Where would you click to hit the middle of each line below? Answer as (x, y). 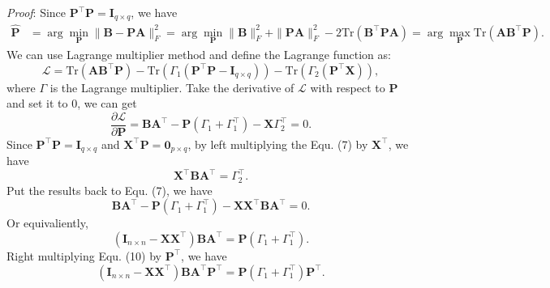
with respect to (348, 87)
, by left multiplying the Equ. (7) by (278, 144)
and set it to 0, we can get (72, 103)
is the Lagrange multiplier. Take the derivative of (172, 87)
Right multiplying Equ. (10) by (84, 255)
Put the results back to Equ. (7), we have (110, 190)
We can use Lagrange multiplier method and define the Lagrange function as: (199, 54)
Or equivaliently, (47, 223)
